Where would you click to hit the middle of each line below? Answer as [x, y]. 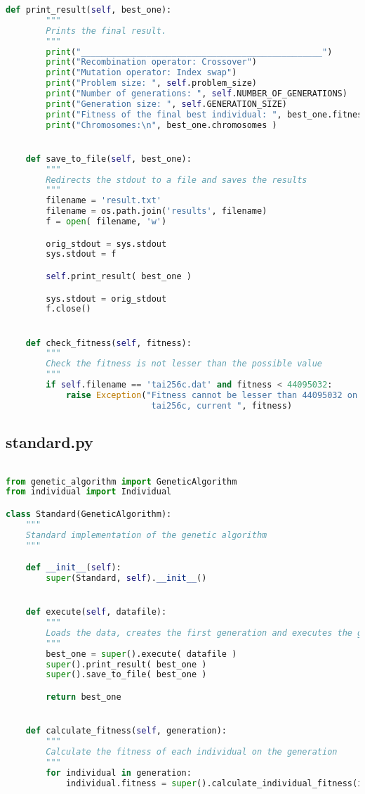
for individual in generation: [119, 773]
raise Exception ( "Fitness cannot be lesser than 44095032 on [212, 395]
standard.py [49, 442]
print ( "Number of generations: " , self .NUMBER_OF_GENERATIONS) [197, 94]
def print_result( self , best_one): [89, 10]
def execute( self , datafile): [96, 612]
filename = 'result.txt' [104, 201]
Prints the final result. [106, 31]
